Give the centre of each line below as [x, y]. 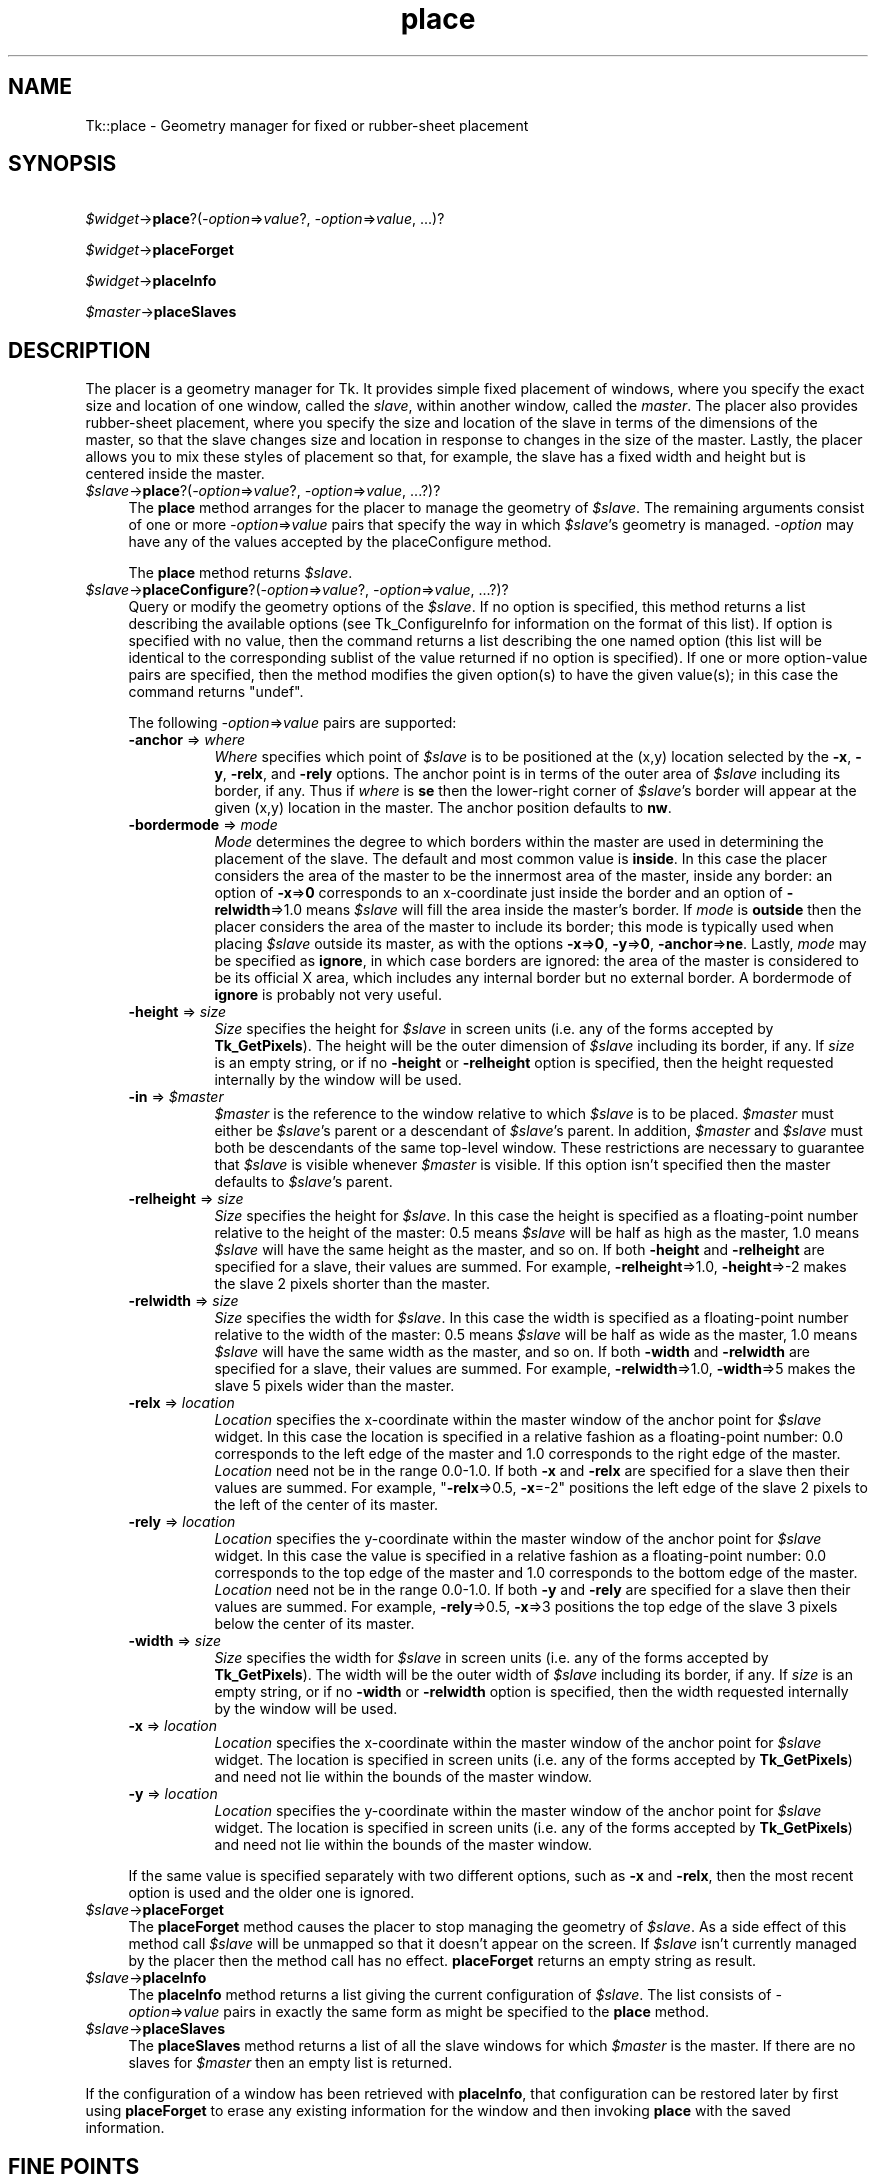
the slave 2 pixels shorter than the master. [352, 1284]
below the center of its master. [314, 1624]
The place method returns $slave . [240, 573]
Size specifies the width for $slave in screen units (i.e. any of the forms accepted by [491, 1658]
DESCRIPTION [79, 350]
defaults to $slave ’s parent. [303, 1182]
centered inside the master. [175, 474]
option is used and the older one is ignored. [271, 1893]
